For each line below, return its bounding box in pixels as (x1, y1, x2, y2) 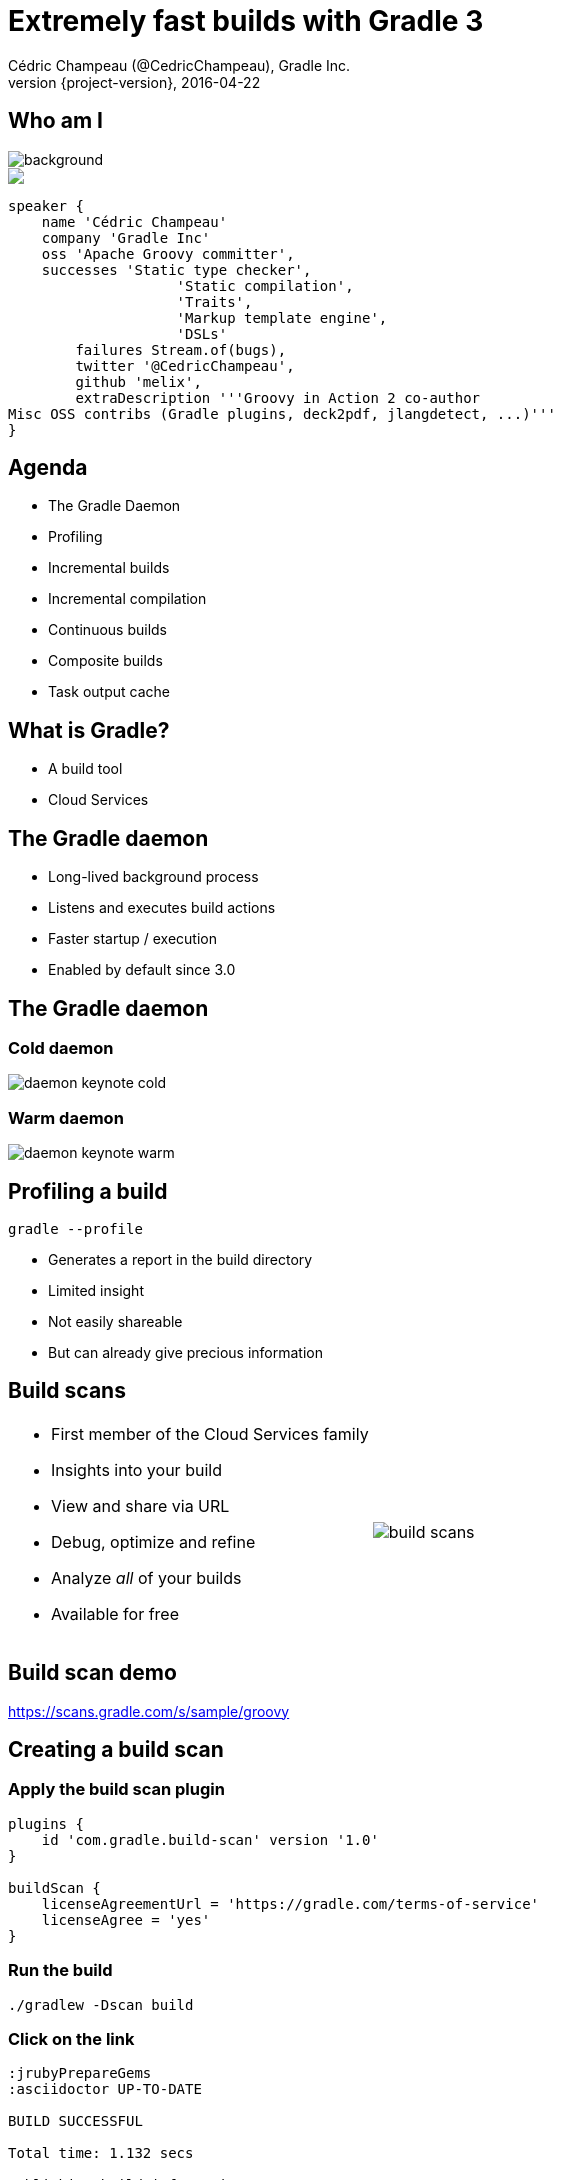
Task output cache (48, 683, 170, 701)
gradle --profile (8, 1220, 143, 1237)
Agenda (8, 455, 88, 481)
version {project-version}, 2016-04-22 (8, 73, 261, 91)
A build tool (48, 760, 123, 778)
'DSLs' (176, 325, 228, 342)
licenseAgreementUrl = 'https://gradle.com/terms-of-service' (41, 1895, 540, 1912)
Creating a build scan (8, 1737, 224, 1763)
